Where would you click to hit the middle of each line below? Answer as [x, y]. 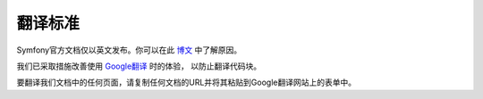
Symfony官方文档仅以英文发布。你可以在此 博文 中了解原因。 [129, 50]
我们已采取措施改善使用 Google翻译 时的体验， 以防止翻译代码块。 [139, 66]
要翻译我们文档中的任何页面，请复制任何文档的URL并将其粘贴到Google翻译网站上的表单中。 [186, 82]
